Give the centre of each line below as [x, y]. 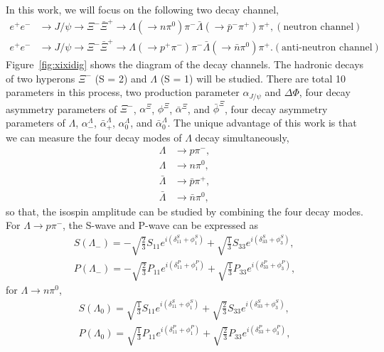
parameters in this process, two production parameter [123, 92]
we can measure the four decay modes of [94, 137]
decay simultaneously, [242, 137]
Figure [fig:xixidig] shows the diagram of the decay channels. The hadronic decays [185, 64]
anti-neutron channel [327, 48]
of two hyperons [41, 78]
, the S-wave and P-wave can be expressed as [160, 225]
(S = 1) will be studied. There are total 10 [253, 78]
